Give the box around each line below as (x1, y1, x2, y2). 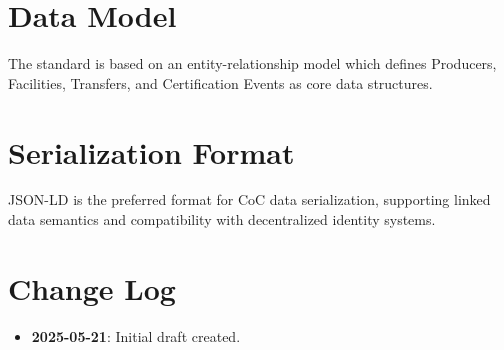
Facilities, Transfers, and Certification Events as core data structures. (8, 72, 433, 93)
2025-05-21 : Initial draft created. (31, 325, 241, 346)
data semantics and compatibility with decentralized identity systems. (8, 209, 436, 230)
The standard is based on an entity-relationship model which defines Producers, (8, 53, 497, 74)
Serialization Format (8, 131, 295, 172)
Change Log (8, 267, 176, 308)
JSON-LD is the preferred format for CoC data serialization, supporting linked (8, 189, 491, 210)
